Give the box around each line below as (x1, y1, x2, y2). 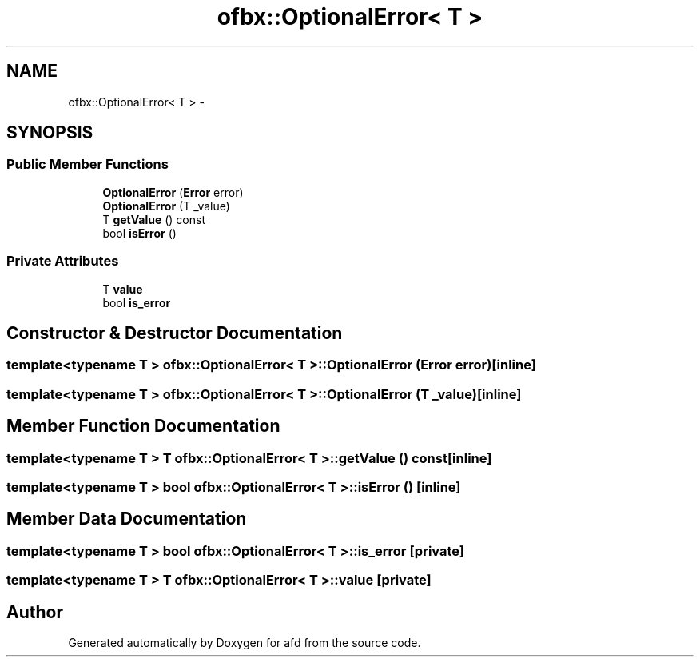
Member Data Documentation (6, 509, 247, 529)
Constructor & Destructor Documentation (6, 322, 343, 343)
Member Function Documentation (6, 416, 280, 437)
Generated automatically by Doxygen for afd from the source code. (68, 636, 421, 650)
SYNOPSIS (6, 122, 93, 143)
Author (6, 601, 63, 622)
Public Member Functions (6, 156, 169, 173)
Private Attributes (6, 253, 119, 270)
